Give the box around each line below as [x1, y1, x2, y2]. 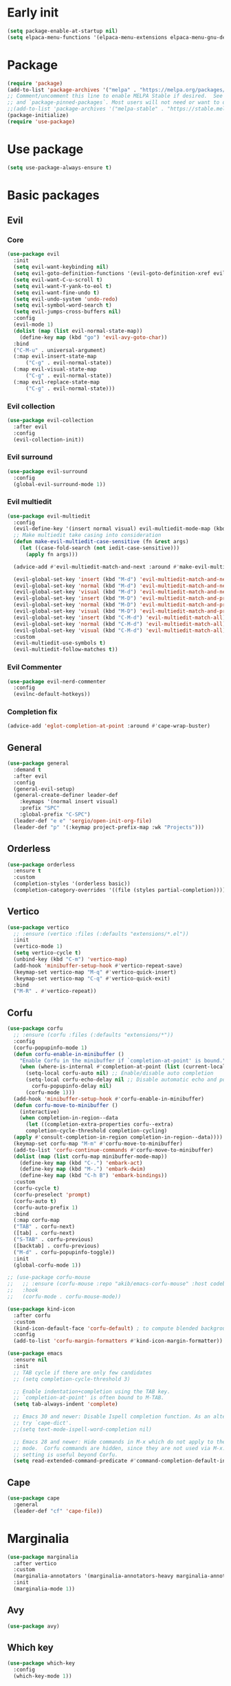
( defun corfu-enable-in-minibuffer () [13, 1051, 125, 1058]
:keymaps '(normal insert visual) [19, 798, 118, 805]
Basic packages [7, 187, 100, 203]
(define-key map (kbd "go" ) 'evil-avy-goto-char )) [19, 333, 168, 341]
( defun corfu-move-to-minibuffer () [13, 1102, 118, 1108]
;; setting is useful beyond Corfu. [13, 1451, 118, 1458]
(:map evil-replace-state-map [13, 378, 100, 386]
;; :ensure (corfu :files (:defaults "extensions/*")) [13, 1031, 174, 1039]
